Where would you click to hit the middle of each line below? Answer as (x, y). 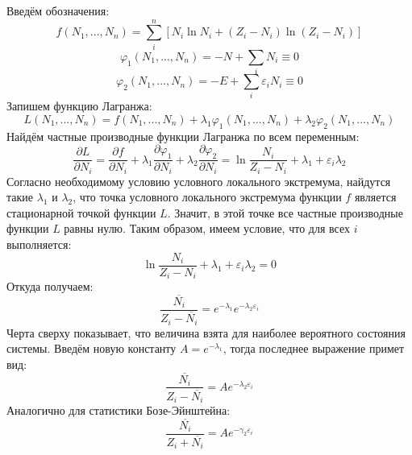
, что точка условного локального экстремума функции (207, 197)
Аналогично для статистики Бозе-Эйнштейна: (119, 410)
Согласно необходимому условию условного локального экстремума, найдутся (199, 181)
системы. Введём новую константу (92, 348)
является (375, 197)
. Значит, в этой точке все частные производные (285, 212)
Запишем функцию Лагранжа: (79, 106)
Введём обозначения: (58, 10)
